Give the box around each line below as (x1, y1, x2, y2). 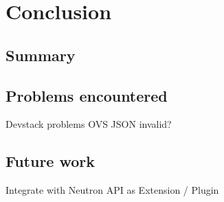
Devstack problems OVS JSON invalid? (5, 117, 172, 131)
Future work (5, 150, 96, 172)
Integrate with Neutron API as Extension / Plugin (5, 183, 219, 197)
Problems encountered (5, 85, 168, 106)
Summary (5, 44, 76, 65)
